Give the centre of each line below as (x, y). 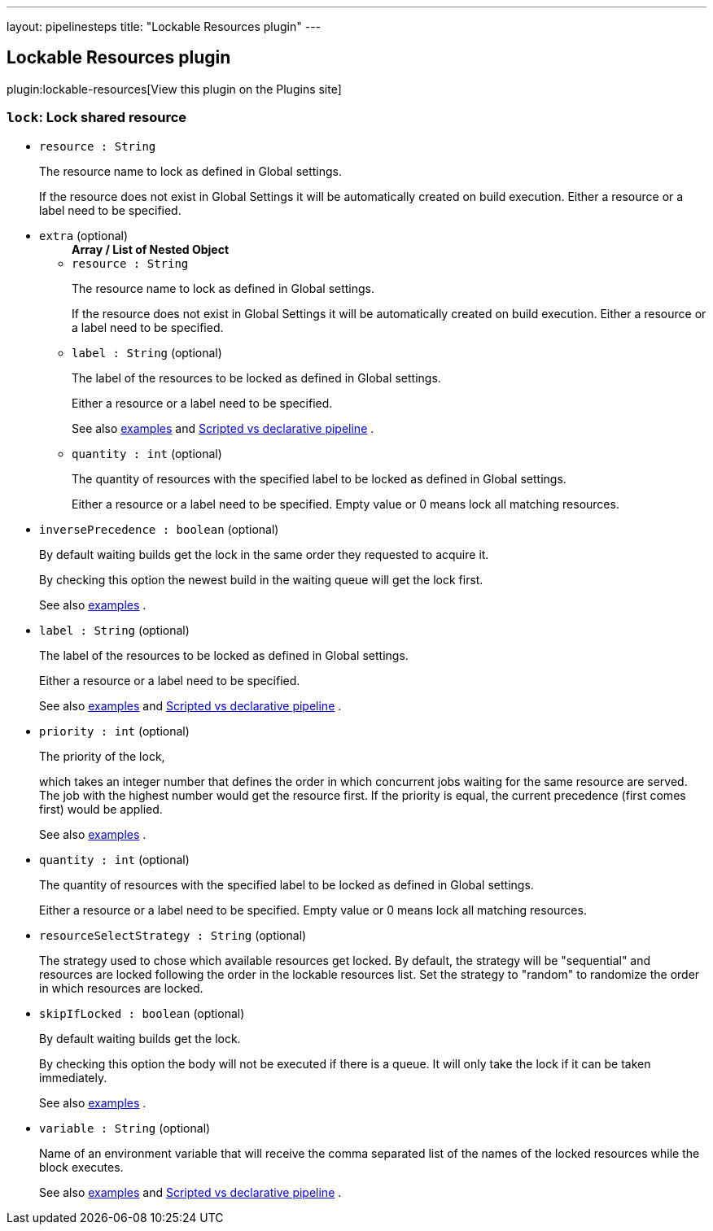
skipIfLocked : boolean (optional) (142, 1013)
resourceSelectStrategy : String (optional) (173, 935)
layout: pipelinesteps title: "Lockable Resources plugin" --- (164, 26)
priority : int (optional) (114, 731)
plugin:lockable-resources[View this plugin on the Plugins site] (174, 89)
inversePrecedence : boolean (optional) (159, 529)
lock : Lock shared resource (97, 118)
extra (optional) (84, 235)
